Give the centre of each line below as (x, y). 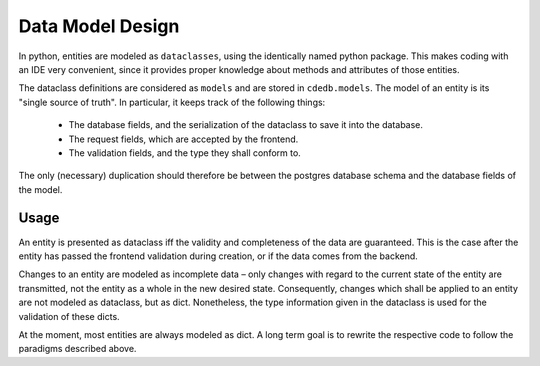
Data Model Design (99, 26)
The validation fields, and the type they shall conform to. (185, 152)
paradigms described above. (77, 349)
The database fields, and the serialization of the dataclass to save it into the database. (246, 125)
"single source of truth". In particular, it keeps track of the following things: (172, 102)
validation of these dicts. (69, 316)
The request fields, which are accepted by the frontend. (183, 139)
